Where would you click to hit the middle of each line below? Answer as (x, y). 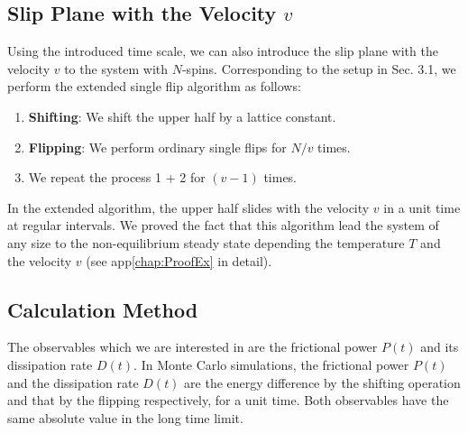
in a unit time (422, 207)
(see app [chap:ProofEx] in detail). (179, 260)
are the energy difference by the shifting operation (322, 382)
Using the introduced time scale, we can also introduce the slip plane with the (223, 51)
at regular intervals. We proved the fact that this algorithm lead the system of (223, 225)
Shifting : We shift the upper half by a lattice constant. (182, 116)
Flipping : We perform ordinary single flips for (157, 147)
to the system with (116, 68)
